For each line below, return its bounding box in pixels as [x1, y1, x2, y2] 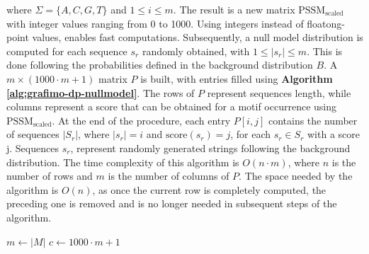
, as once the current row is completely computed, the [92, 182, 327, 197]
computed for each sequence [6, 43, 127, 58]
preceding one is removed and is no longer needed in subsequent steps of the [6, 196, 337, 211]
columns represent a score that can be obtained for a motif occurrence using [6, 99, 337, 114]
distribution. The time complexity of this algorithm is [6, 154, 239, 169]
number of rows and [6, 168, 93, 183]
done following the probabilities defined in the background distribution [6, 57, 313, 72]
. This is [307, 43, 343, 58]
